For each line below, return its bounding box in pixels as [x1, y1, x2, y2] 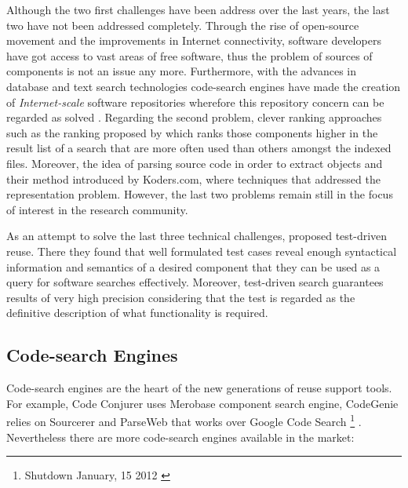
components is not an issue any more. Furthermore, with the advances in [6, 63, 356, 79]
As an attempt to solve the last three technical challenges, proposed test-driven [6, 228, 388, 244]
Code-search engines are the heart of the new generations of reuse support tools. [6, 380, 392, 396]
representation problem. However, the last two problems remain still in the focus [6, 186, 393, 202]
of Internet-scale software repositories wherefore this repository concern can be [6, 93, 384, 110]
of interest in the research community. [6, 201, 188, 217]
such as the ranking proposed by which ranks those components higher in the [6, 124, 378, 140]
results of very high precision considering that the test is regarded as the [6, 289, 355, 305]
